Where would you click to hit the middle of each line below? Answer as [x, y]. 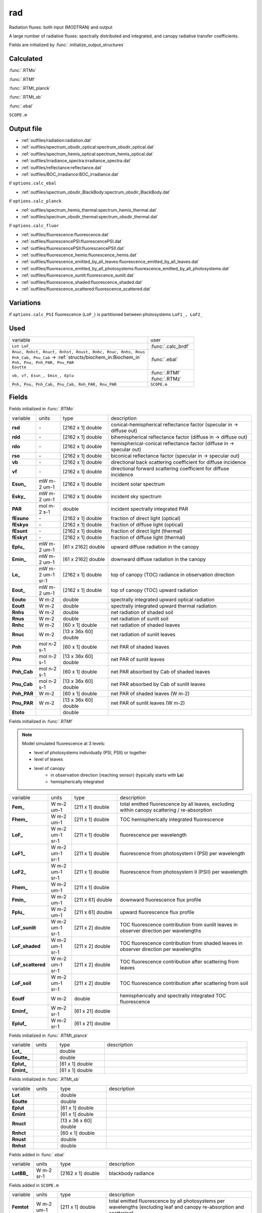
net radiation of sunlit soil [140, 619]
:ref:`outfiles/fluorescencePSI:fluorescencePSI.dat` [72, 241]
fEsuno [20, 518]
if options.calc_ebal [33, 183]
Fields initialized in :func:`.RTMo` [42, 409]
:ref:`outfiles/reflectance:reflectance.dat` [62, 167]
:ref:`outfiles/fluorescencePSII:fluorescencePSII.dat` [73, 248]
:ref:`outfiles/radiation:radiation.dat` [57, 140]
